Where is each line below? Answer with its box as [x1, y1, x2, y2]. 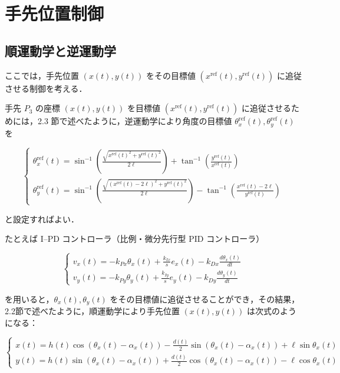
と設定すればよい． [5, 212, 79, 225]
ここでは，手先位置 [5, 69, 79, 81]
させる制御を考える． [5, 82, 87, 94]
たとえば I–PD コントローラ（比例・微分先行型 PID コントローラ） [5, 232, 265, 245]
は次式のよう [246, 305, 296, 317]
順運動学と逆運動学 [5, 41, 116, 59]
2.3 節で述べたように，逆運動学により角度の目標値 [37, 115, 232, 127]
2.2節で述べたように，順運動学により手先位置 [5, 305, 180, 317]
